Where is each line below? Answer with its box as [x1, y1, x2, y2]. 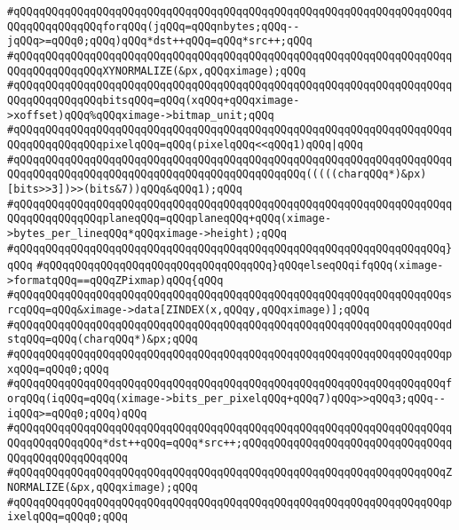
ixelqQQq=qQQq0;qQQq [7, 510, 129, 524]
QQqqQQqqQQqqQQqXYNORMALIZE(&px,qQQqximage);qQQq [7, 64, 306, 77]
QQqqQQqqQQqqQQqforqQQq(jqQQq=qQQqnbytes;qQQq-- [7, 20, 300, 33]
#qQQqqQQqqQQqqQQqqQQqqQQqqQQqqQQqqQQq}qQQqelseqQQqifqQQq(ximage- [36, 259, 444, 273]
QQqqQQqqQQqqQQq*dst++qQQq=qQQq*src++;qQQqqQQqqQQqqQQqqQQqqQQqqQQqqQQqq [7, 437, 453, 450]
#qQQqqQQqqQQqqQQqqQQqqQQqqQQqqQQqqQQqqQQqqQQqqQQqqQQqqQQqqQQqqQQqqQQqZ [7, 466, 453, 479]
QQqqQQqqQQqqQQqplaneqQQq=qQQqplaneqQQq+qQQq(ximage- [7, 212, 332, 225]
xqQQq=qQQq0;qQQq [7, 362, 109, 376]
